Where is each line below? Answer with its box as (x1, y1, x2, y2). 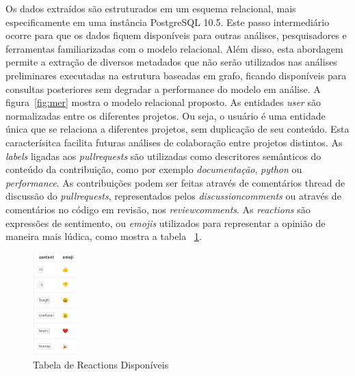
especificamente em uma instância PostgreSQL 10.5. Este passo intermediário (5, 14, 330, 29)
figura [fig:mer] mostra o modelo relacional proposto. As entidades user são (5, 95, 321, 109)
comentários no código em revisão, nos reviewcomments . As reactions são (5, 202, 311, 216)
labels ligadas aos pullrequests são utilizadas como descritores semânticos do (5, 148, 321, 163)
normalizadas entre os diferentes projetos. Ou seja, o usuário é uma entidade (5, 108, 326, 122)
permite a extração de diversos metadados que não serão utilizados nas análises (5, 55, 337, 69)
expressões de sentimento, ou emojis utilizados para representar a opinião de (5, 215, 326, 230)
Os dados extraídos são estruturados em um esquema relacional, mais (5, 1, 296, 15)
